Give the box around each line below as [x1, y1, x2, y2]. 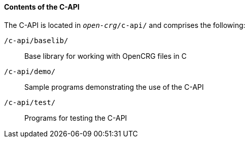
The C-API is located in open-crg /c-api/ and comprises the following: [4, 20, 245, 29]
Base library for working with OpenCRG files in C [24, 51, 187, 60]
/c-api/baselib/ [4, 36, 68, 45]
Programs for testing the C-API [24, 113, 127, 122]
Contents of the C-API [4, 3, 80, 11]
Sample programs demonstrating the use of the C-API [24, 82, 204, 91]
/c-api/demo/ [4, 67, 56, 76]
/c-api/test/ [4, 98, 56, 106]
